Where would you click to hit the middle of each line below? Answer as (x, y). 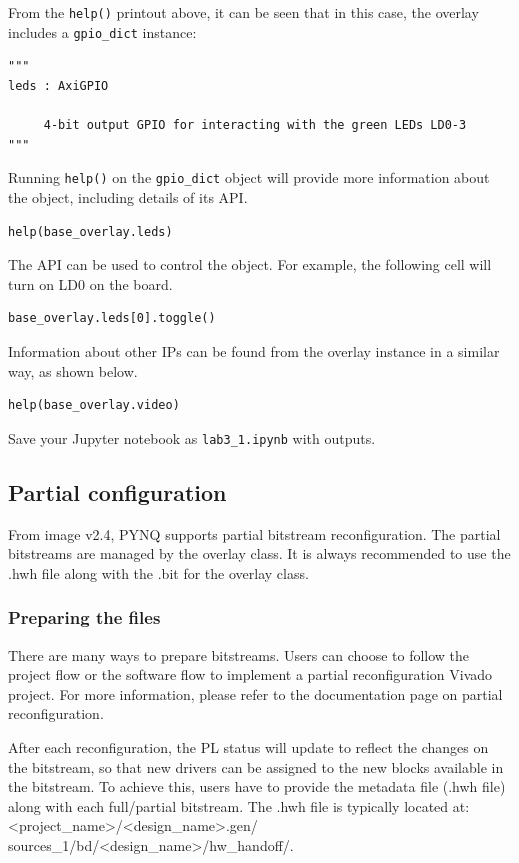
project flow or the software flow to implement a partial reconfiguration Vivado (250, 674)
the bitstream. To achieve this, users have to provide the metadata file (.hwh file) (257, 786)
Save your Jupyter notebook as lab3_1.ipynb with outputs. (192, 437)
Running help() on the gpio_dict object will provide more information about (249, 177)
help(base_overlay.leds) (90, 231)
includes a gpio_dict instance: (102, 31)
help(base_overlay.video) (94, 405)
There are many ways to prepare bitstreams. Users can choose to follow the (239, 654)
